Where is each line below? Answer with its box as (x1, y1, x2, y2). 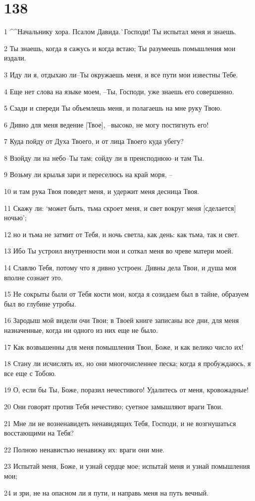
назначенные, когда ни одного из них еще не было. (4, 325, 158, 335)
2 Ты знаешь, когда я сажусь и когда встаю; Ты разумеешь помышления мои (4, 43, 236, 53)
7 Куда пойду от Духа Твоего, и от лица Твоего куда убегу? (4, 136, 184, 146)
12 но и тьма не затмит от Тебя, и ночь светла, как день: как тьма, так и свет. (4, 229, 239, 239)
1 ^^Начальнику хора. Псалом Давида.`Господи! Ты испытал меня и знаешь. (4, 26, 237, 37)
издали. (4, 53, 26, 63)
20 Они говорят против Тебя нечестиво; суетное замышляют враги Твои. (4, 401, 223, 411)
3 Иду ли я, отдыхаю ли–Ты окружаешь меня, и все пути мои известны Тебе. (4, 69, 238, 79)
